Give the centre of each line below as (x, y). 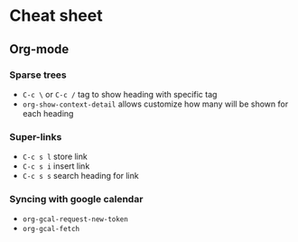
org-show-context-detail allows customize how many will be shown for (155, 104)
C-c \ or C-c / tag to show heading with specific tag (120, 94)
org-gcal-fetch (51, 229)
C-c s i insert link (56, 166)
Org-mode (39, 49)
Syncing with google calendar (76, 200)
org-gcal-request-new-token (75, 219)
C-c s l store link (55, 157)
